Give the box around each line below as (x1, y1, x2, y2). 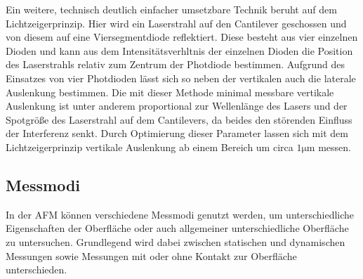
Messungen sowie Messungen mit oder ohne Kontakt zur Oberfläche (6, 248, 297, 263)
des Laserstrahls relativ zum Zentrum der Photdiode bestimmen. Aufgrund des (6, 57, 345, 72)
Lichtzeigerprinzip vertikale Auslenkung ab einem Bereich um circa (6, 139, 293, 154)
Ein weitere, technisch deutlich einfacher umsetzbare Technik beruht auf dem (6, 2, 337, 16)
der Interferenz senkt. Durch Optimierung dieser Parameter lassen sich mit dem (6, 126, 348, 141)
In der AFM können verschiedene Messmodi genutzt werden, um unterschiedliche (6, 207, 355, 221)
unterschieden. (6, 262, 67, 277)
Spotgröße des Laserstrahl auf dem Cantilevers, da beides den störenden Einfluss (6, 112, 352, 126)
